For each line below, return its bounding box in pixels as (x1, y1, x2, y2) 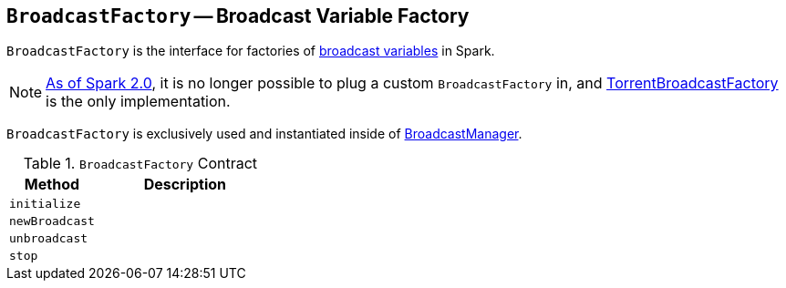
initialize (9, 197, 81, 211)
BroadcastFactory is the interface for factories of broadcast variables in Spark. (6, 43, 495, 59)
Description (143, 175, 227, 194)
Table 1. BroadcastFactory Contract (23, 154, 258, 173)
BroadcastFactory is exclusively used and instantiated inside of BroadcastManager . (6, 126, 522, 142)
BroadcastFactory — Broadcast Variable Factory (6, 5, 470, 27)
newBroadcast (9, 214, 95, 229)
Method (24, 175, 80, 194)
